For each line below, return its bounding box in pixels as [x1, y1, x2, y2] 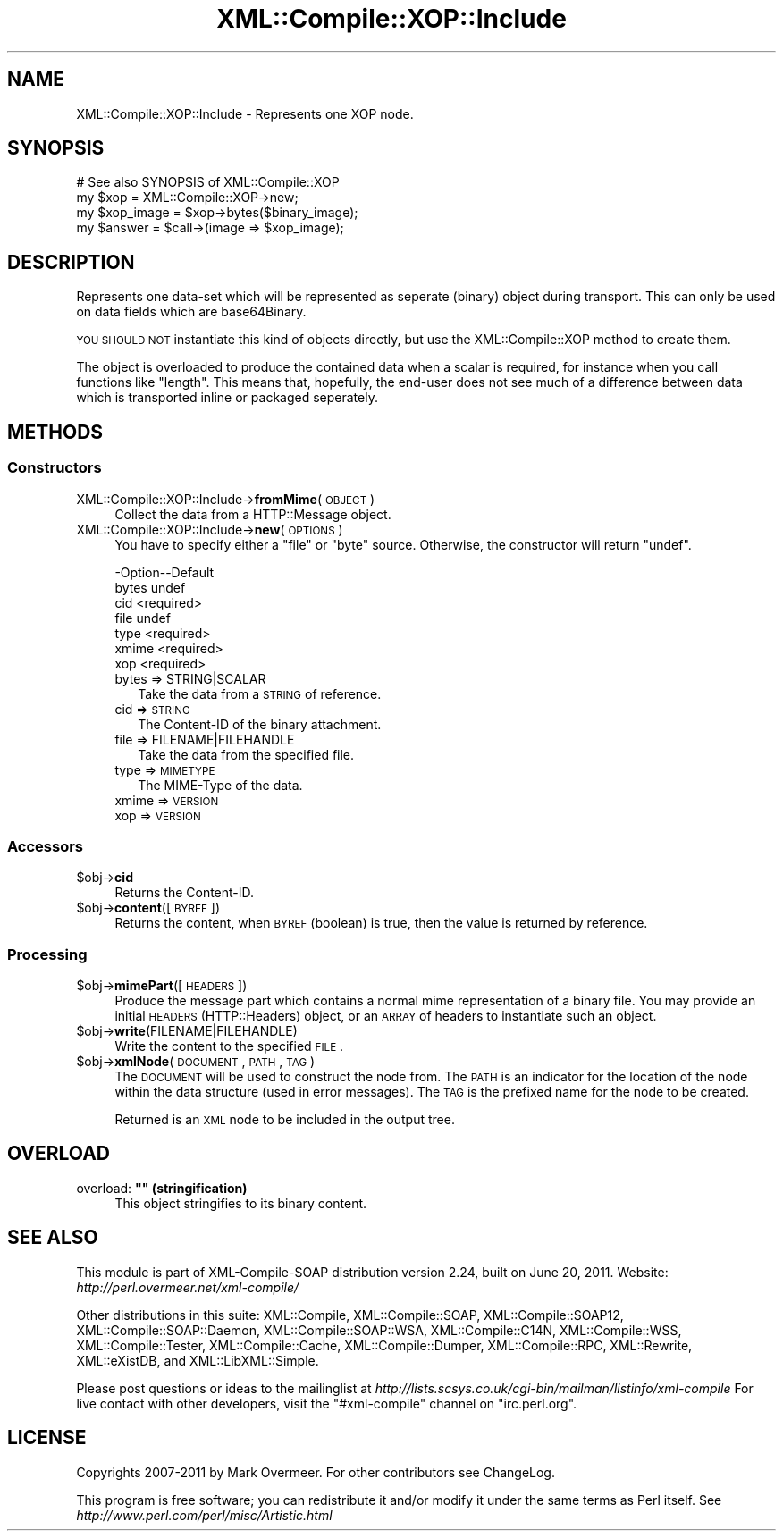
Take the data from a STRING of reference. [138, 685, 382, 702]
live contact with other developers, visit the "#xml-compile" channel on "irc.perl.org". [76, 1395, 577, 1411]
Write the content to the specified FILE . [114, 1038, 344, 1054]
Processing [7, 945, 88, 963]
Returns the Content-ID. [114, 885, 255, 901]
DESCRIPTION [7, 250, 135, 273]
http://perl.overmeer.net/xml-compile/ [76, 1279, 299, 1295]
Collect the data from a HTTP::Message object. [114, 506, 391, 522]
